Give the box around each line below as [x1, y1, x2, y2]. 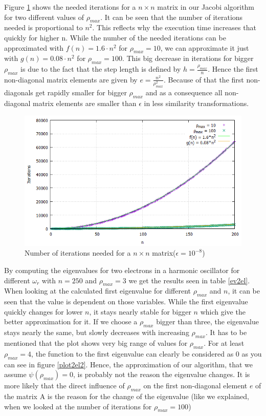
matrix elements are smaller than [33, 97, 137, 108]
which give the [200, 306, 246, 317]
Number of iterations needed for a [25, 247, 131, 258]
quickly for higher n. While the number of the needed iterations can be [4, 32, 226, 43]
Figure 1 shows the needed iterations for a [4, 2, 136, 12]
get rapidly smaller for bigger [35, 87, 127, 98]
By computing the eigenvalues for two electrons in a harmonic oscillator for [4, 265, 240, 276]
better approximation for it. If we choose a [4, 316, 138, 327]
